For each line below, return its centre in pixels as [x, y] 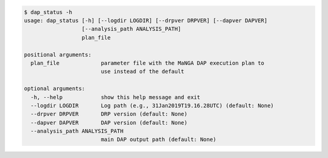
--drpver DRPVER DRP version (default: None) [109, 114]
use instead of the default [142, 72]
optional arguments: [54, 89]
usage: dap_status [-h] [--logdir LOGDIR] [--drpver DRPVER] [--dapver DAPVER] [146, 20]
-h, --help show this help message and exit [115, 97]
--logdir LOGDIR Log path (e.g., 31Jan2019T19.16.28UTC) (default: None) [152, 105]
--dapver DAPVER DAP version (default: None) [109, 122]
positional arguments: [58, 54]
